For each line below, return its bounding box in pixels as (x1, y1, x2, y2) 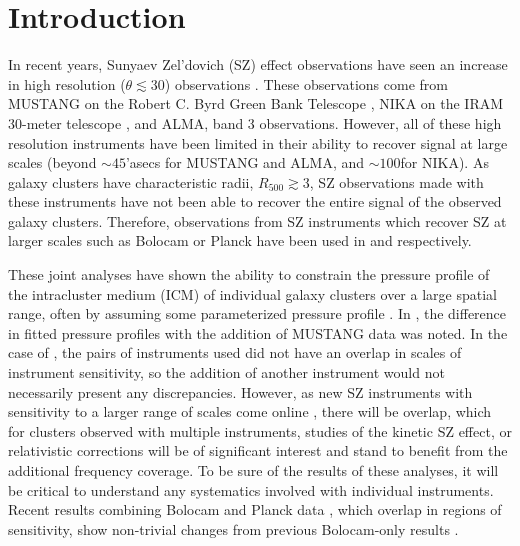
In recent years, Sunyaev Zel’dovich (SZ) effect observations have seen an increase (8, 54, 508, 75)
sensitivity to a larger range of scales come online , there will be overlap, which (8, 401, 492, 422)
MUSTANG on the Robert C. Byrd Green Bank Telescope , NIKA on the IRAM (8, 93, 504, 114)
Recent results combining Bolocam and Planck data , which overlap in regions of (8, 499, 502, 520)
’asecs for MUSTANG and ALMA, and (125, 152, 365, 173)
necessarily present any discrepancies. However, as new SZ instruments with (8, 381, 473, 402)
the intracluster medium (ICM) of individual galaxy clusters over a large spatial (8, 283, 497, 304)
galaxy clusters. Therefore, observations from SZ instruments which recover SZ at (8, 210, 507, 231)
